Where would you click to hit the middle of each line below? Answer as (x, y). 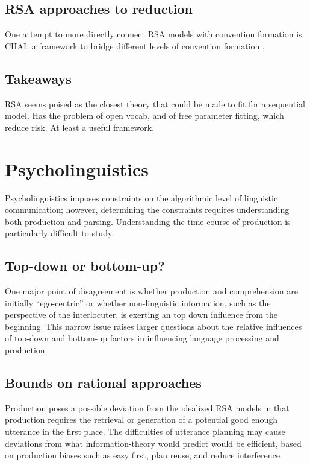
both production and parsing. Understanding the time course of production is (148, 221)
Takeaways (38, 78)
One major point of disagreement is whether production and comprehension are (151, 291)
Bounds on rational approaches (103, 383)
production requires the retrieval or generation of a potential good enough (141, 419)
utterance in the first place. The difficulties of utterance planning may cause (145, 432)
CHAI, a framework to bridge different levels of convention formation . (135, 46)
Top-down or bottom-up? (85, 266)
